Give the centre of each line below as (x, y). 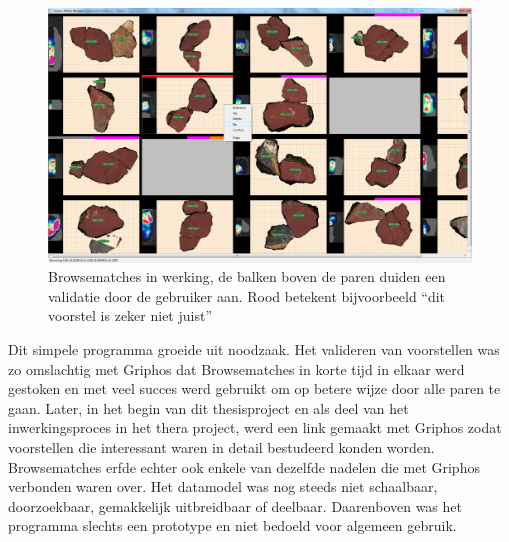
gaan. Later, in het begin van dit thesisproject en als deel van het (208, 407)
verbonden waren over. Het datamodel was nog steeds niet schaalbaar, (223, 486)
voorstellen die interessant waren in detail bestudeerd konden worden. (221, 446)
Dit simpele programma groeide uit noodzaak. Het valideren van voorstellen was (254, 349)
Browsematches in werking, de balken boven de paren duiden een (247, 276)
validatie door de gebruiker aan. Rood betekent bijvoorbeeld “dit (247, 295)
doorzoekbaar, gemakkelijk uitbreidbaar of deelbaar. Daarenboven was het (235, 505)
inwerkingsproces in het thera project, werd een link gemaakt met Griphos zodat (255, 427)
